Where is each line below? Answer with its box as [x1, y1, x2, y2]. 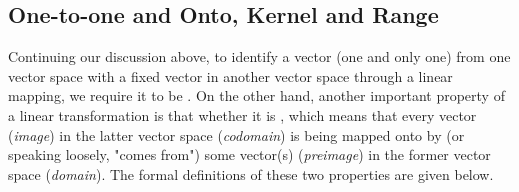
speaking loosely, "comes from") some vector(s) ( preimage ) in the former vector [8, 144, 491, 165]
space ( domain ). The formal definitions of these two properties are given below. [8, 163, 494, 184]
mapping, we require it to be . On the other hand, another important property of [8, 85, 505, 106]
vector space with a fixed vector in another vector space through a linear [8, 65, 453, 86]
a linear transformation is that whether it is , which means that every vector [8, 104, 477, 125]
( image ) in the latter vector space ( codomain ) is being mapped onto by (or [8, 124, 465, 145]
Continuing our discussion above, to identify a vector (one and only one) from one [8, 46, 511, 67]
